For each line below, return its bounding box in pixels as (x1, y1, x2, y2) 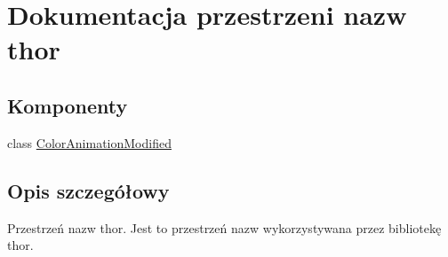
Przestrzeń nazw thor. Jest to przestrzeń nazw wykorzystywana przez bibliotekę (7, 218, 442, 237)
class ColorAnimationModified (7, 133, 172, 152)
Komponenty (7, 91, 128, 119)
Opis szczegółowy (7, 176, 170, 204)
